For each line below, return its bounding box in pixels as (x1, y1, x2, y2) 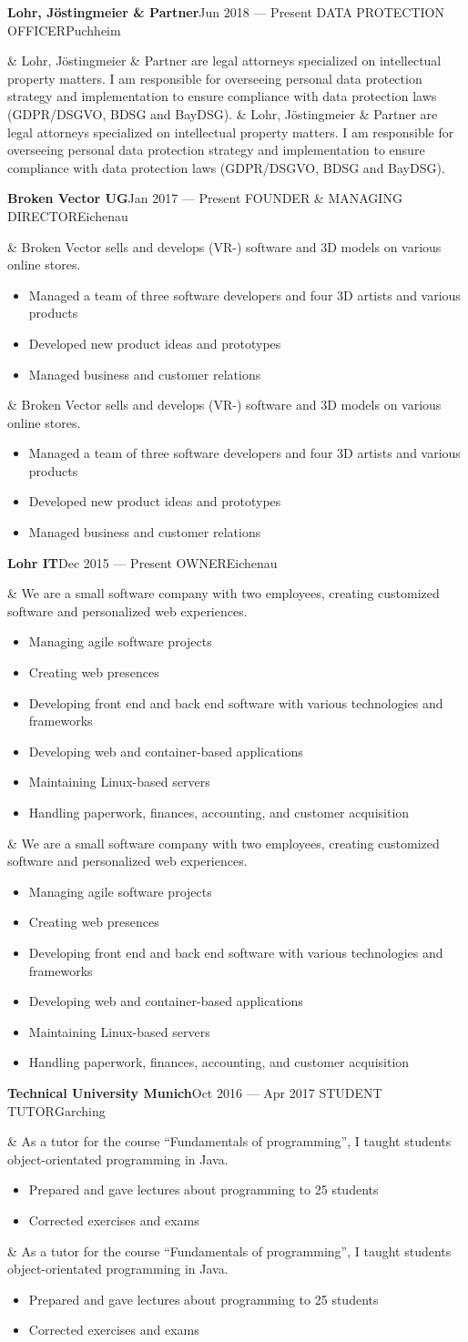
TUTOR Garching (7, 1101, 106, 1120)
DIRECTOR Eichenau (7, 206, 128, 225)
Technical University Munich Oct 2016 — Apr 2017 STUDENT (7, 1083, 382, 1102)
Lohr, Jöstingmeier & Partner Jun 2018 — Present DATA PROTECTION (7, 3, 444, 21)
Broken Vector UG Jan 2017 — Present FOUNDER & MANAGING (7, 188, 402, 208)
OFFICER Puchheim (7, 20, 121, 39)
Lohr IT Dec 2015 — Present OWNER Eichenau (7, 553, 278, 572)
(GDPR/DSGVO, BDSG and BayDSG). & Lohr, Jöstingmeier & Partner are (7, 104, 438, 123)
